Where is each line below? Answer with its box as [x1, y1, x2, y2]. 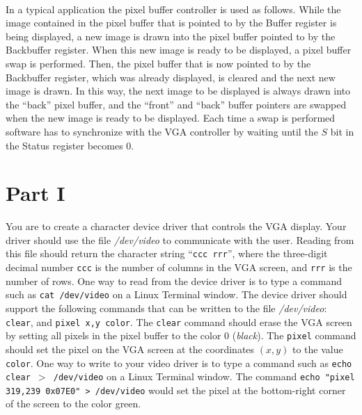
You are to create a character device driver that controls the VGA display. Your [6, 219, 347, 234]
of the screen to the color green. [6, 396, 141, 411]
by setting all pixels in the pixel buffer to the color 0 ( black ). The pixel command [6, 328, 356, 343]
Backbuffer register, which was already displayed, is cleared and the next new [6, 70, 336, 84]
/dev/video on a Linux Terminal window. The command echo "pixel [53, 369, 355, 384]
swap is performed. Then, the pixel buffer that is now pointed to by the [6, 56, 311, 70]
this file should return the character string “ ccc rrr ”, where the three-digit [6, 246, 328, 261]
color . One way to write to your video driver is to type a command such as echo [6, 355, 352, 370]
